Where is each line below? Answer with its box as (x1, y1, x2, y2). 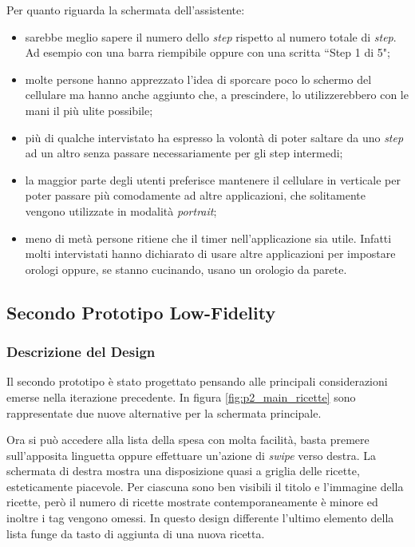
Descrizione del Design (6, 342, 156, 362)
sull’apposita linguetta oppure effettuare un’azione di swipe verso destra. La (6, 446, 377, 463)
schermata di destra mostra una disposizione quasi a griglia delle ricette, (6, 462, 360, 479)
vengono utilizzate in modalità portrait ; (25, 202, 217, 219)
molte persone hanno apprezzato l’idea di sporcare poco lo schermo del (25, 70, 372, 87)
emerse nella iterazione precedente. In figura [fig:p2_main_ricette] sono (6, 388, 356, 405)
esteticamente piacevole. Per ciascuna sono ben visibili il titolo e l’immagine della (6, 478, 404, 494)
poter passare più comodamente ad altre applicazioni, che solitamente (25, 187, 366, 204)
